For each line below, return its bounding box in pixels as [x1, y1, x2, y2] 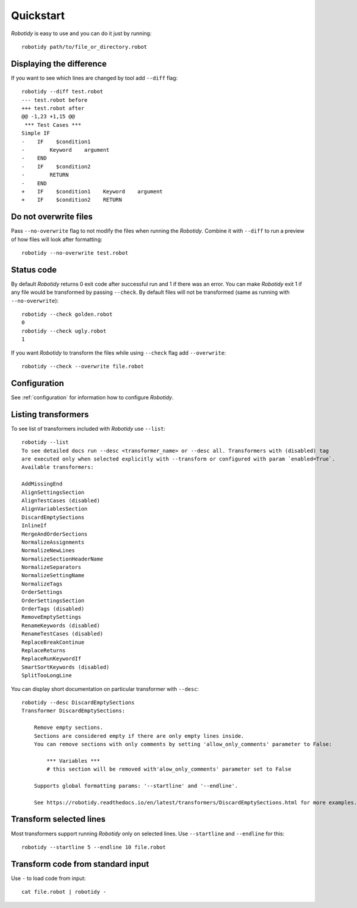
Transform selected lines [11, 814, 106, 824]
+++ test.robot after [21, 105, 84, 112]
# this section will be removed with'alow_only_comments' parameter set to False [46, 766, 292, 773]
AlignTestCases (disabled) [21, 497, 101, 504]
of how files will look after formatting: [11, 236, 102, 243]
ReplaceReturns [21, 647, 66, 654]
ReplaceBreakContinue [21, 638, 84, 646]
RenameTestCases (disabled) [21, 631, 104, 637]
